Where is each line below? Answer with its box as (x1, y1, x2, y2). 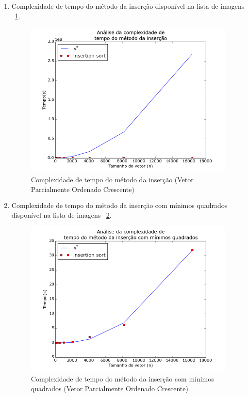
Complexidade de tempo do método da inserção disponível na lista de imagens (11, 1, 245, 11)
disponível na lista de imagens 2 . (11, 209, 112, 220)
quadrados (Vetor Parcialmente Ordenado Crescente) (31, 383, 188, 393)
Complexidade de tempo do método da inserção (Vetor (31, 174, 194, 184)
